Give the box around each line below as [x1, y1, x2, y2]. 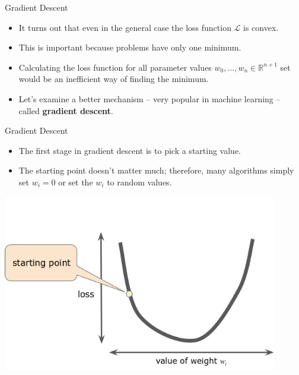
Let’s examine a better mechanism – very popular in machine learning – [18, 92, 281, 105]
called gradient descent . [18, 104, 113, 116]
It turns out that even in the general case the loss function [18, 21, 231, 33]
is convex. [243, 21, 279, 33]
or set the [58, 175, 93, 188]
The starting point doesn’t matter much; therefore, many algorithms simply [18, 164, 294, 177]
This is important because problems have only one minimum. [18, 41, 241, 53]
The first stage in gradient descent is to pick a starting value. [18, 144, 241, 156]
